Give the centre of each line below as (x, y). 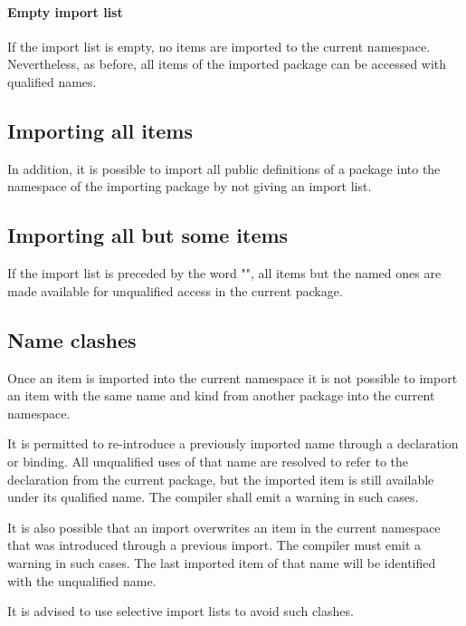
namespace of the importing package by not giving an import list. (190, 186)
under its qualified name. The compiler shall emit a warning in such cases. (213, 497)
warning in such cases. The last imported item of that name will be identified (222, 562)
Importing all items (100, 130)
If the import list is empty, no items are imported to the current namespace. (219, 46)
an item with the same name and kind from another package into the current (221, 395)
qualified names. (52, 81)
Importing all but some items (148, 235)
